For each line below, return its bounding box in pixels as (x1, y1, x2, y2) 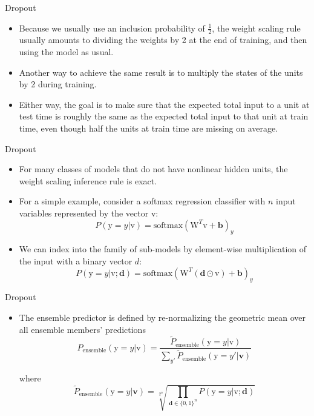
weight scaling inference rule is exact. (19, 174, 157, 187)
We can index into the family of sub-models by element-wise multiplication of (19, 243, 307, 255)
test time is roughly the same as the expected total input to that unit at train (19, 110, 309, 122)
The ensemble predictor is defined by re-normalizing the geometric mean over (19, 310, 306, 323)
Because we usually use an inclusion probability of (19, 21, 205, 34)
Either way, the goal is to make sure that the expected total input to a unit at (19, 98, 310, 110)
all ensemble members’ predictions (19, 323, 146, 335)
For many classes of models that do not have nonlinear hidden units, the (19, 163, 288, 175)
